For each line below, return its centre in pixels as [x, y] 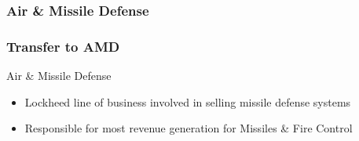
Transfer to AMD [63, 46]
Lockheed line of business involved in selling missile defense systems [188, 101]
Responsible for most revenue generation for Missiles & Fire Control [189, 128]
